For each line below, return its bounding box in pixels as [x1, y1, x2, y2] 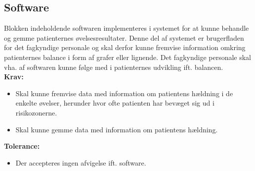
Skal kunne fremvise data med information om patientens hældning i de [15, 88, 233, 98]
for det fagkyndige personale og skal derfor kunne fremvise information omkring [4, 42, 246, 53]
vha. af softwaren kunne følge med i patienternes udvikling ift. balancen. [4, 61, 223, 72]
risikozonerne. [15, 107, 57, 117]
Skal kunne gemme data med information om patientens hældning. [15, 124, 218, 134]
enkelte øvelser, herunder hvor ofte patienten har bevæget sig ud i [15, 98, 214, 108]
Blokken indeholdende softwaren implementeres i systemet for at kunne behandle [4, 23, 249, 33]
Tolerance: [4, 141, 40, 151]
